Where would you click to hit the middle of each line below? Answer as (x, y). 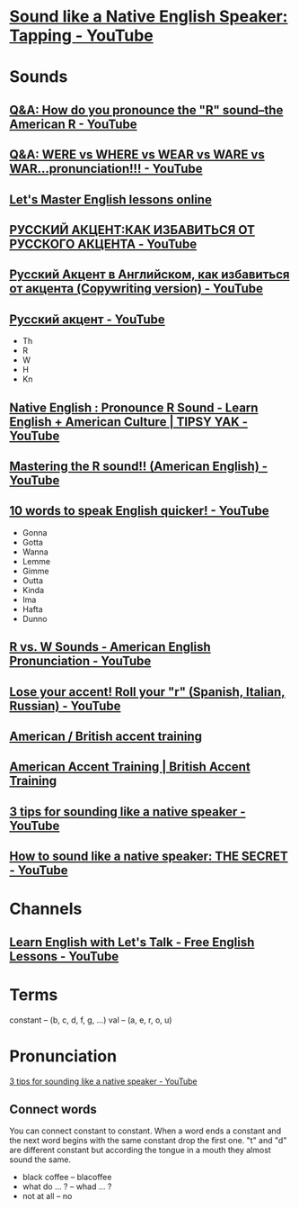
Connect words (53, 1109)
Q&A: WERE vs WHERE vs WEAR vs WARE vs (137, 155)
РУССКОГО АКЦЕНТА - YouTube (103, 244)
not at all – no (47, 1196)
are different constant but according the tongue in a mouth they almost (140, 1150)
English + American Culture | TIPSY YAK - (129, 422)
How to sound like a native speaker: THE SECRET (149, 857)
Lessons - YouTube (64, 956)
